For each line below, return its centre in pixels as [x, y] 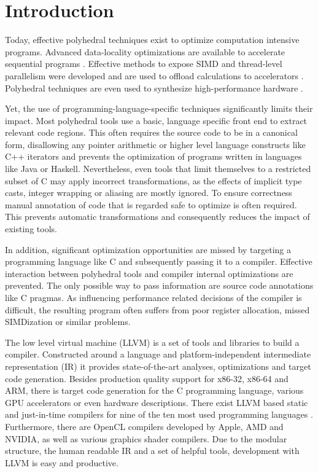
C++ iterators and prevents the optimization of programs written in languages [153, 156]
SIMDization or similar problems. [68, 322]
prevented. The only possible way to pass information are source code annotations [159, 285]
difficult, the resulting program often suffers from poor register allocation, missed [157, 309]
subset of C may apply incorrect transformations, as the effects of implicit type [153, 180]
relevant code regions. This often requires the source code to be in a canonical [151, 132]
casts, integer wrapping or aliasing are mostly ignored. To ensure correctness [149, 193]
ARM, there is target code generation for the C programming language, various [154, 390]
